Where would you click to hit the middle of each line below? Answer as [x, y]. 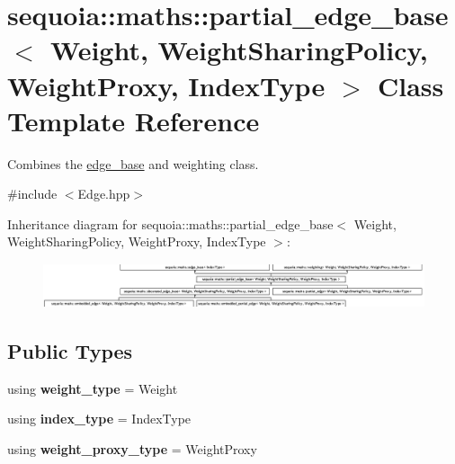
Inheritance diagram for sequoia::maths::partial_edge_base [170, 223]
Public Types [70, 350]
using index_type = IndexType [99, 419]
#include [32, 194]
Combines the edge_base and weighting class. [133, 163]
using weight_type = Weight [93, 388]
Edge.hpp [104, 194]
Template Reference [134, 120]
